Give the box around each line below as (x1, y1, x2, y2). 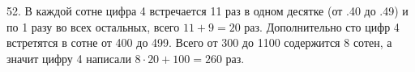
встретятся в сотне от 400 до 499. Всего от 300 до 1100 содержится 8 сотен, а (6, 34, 392, 51)
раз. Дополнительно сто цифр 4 (244, 18, 400, 35)
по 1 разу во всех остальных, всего (6, 18, 180, 35)
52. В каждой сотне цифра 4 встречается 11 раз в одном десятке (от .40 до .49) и (6, 2, 409, 19)
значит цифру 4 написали (6, 49, 131, 66)
